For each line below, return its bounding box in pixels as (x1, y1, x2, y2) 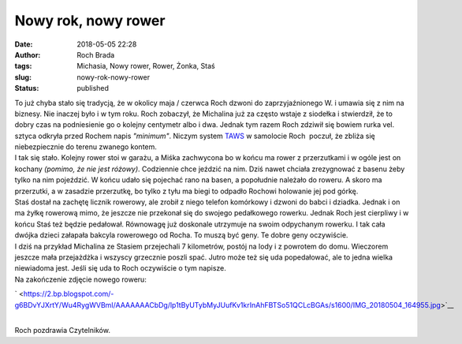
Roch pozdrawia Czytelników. (14, 326, 110, 335)
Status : (14, 84, 39, 93)
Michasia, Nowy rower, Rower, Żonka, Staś (76, 62, 216, 71)
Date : (14, 39, 33, 49)
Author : (14, 50, 41, 59)
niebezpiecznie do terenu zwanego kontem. (14, 142, 158, 151)
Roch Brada (76, 50, 115, 59)
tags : (14, 62, 32, 71)
